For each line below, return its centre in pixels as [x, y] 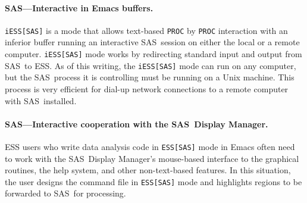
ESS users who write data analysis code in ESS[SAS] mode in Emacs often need [150, 146]
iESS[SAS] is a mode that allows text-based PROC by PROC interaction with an [146, 30]
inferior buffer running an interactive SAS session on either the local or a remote [152, 42]
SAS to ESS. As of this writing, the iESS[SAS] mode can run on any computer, [151, 65]
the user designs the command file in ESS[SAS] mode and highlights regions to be [153, 181]
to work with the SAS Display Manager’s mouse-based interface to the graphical [152, 158]
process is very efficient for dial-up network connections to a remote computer [147, 88]
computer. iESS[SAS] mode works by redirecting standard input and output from [153, 54]
